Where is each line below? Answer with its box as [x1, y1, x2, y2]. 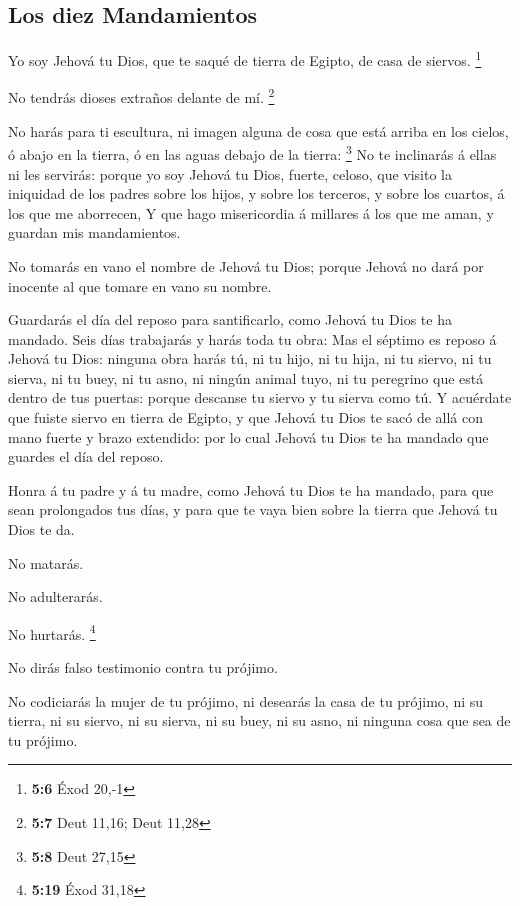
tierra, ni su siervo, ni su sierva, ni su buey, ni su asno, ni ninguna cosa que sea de [8, 710, 511, 731]
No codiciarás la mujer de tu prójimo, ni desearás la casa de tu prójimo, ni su [8, 690, 484, 711]
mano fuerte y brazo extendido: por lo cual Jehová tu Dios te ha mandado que [8, 426, 489, 447]
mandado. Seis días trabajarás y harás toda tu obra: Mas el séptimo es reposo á [8, 328, 497, 349]
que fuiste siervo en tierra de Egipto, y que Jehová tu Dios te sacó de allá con [8, 407, 484, 428]
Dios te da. [8, 519, 75, 540]
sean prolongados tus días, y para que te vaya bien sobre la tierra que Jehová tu [8, 499, 498, 520]
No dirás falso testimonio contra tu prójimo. [8, 657, 278, 678]
